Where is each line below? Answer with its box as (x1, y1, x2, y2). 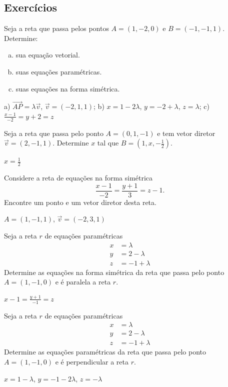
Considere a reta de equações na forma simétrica (4, 172, 153, 183)
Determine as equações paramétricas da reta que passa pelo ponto (4, 346, 206, 357)
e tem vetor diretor (157, 127, 215, 138)
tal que (97, 137, 119, 148)
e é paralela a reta (55, 276, 111, 287)
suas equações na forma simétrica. (15, 83, 120, 93)
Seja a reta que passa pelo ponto (4, 127, 103, 138)
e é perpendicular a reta (55, 356, 129, 367)
